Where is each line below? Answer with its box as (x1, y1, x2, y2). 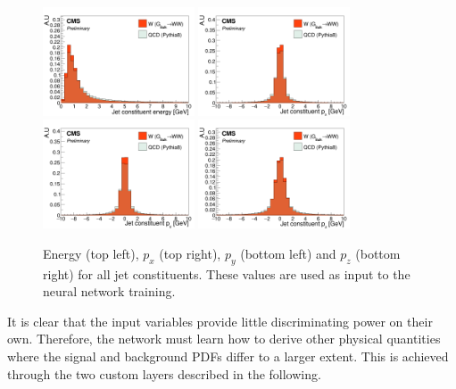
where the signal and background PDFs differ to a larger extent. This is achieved (7, 347, 449, 366)
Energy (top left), (43, 244, 139, 262)
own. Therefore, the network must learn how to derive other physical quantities (7, 329, 441, 348)
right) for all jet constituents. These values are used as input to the (43, 264, 410, 283)
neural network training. (43, 282, 176, 301)
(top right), (159, 244, 221, 262)
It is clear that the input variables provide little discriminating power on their (7, 311, 433, 330)
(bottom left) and (240, 244, 336, 262)
